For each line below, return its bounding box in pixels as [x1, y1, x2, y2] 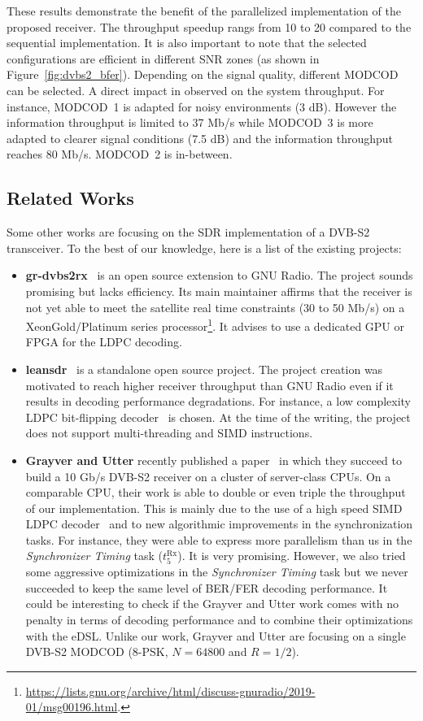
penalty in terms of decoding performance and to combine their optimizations [25, 611, 413, 628]
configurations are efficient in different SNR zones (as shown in [7, 50, 320, 67]
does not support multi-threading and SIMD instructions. [25, 424, 313, 441]
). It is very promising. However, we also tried [177, 547, 406, 564]
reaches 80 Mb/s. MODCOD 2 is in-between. [7, 146, 233, 163]
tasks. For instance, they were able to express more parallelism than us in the [25, 531, 412, 548]
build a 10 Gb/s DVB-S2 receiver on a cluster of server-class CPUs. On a [25, 467, 391, 484]
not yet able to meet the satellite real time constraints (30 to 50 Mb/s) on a [25, 298, 405, 315]
